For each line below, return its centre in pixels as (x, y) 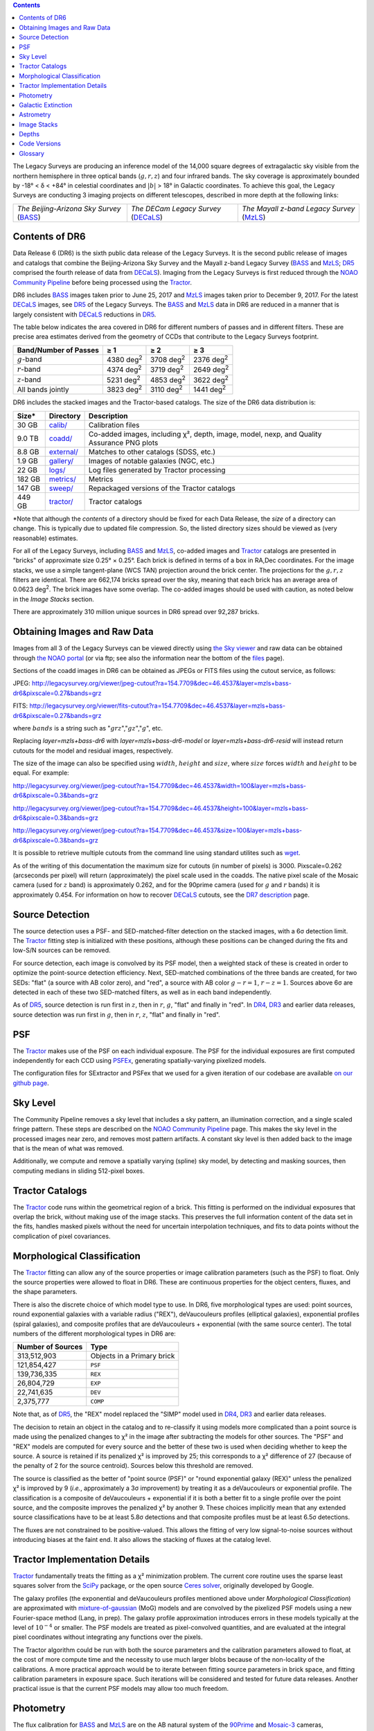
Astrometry (35, 115)
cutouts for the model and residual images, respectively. (93, 751)
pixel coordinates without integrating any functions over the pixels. (108, 1637)
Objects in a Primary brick (133, 1356)
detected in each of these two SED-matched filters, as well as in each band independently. (142, 992)
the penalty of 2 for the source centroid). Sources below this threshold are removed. (133, 1466)
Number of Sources (50, 1347)
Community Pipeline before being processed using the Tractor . (103, 282)
